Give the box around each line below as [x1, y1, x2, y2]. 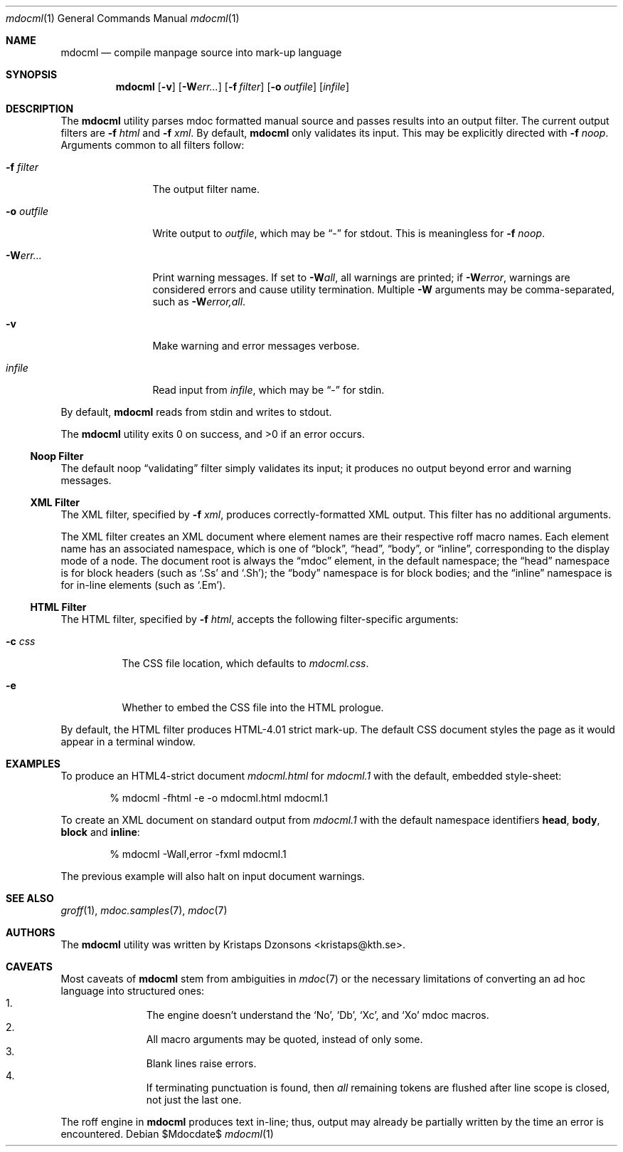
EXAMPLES [6, 758, 60, 770]
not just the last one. [146, 1094, 242, 1106]
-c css [6, 635, 36, 647]
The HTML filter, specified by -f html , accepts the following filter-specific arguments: [60, 613, 459, 625]
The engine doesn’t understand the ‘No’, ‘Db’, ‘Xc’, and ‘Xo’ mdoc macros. [146, 1009, 489, 1021]
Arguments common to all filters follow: [60, 139, 245, 151]
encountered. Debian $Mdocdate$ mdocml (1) [60, 1128, 274, 1140]
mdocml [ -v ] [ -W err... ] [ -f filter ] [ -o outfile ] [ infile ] [115, 80, 349, 93]
